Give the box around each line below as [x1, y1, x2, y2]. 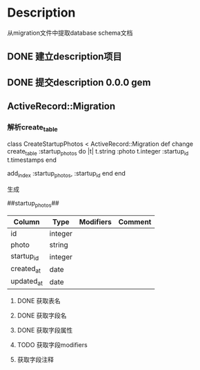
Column [13, 217, 40, 227]
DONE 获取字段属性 [17, 326, 73, 334]
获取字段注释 [17, 355, 54, 364]
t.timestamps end [7, 156, 57, 164]
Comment [118, 217, 152, 227]
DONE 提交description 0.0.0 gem [7, 76, 151, 88]
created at [10, 264, 41, 275]
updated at [10, 277, 43, 288]
